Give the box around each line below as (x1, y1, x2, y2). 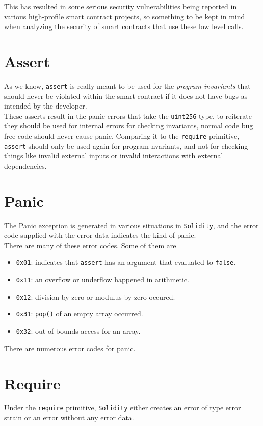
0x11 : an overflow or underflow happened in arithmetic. (16, 274, 189, 285)
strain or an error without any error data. (4, 412, 134, 423)
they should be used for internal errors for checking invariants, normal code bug (4, 120, 253, 131)
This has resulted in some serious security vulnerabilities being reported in (4, 1, 237, 11)
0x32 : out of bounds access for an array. (16, 326, 141, 336)
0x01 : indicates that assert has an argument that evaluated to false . (16, 257, 236, 268)
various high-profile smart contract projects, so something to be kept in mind (4, 11, 245, 21)
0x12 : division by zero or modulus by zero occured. (16, 291, 175, 302)
